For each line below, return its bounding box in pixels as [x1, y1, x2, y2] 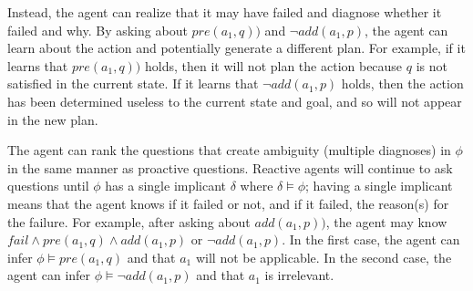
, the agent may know [325, 212, 447, 231]
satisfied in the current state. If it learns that [7, 74, 259, 93]
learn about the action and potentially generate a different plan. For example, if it [7, 38, 466, 57]
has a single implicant [105, 176, 227, 195]
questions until [7, 176, 89, 195]
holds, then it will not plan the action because [144, 56, 403, 75]
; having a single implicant [305, 176, 453, 195]
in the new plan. [7, 109, 98, 129]
